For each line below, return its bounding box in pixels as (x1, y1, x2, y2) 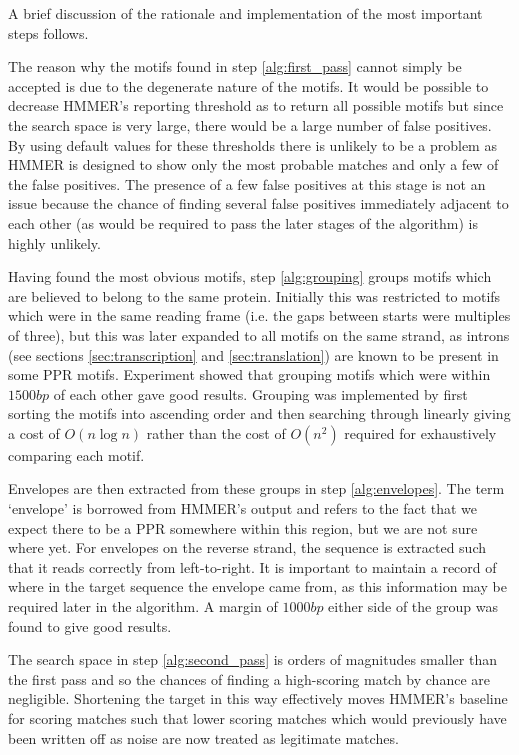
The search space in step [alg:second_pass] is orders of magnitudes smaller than (8, 649, 497, 670)
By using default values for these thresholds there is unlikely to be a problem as (8, 134, 497, 155)
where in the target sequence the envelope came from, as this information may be (8, 576, 507, 597)
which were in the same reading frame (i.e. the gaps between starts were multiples (8, 305, 511, 326)
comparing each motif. (8, 444, 145, 465)
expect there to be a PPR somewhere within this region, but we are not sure (8, 517, 478, 538)
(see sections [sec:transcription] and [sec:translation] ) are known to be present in (8, 344, 499, 365)
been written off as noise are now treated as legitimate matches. (8, 727, 399, 748)
